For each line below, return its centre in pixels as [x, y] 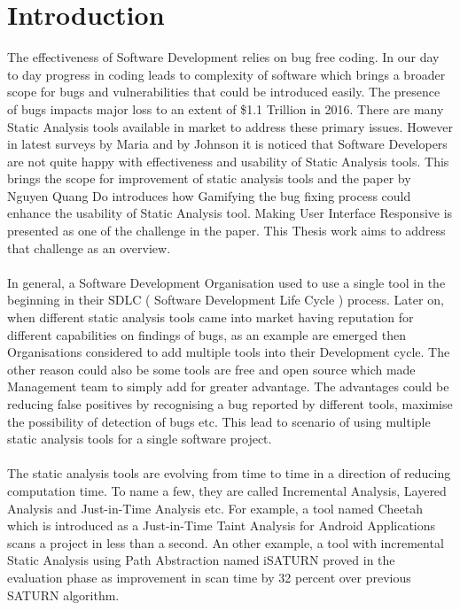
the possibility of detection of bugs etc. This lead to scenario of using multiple [219, 421]
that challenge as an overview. [89, 247]
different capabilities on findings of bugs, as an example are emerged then [207, 334]
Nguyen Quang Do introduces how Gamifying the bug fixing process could [209, 195]
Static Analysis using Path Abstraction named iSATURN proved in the [201, 560]
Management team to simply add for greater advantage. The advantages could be [228, 386]
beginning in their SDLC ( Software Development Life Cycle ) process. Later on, [226, 300]
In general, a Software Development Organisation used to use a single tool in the [226, 282]
